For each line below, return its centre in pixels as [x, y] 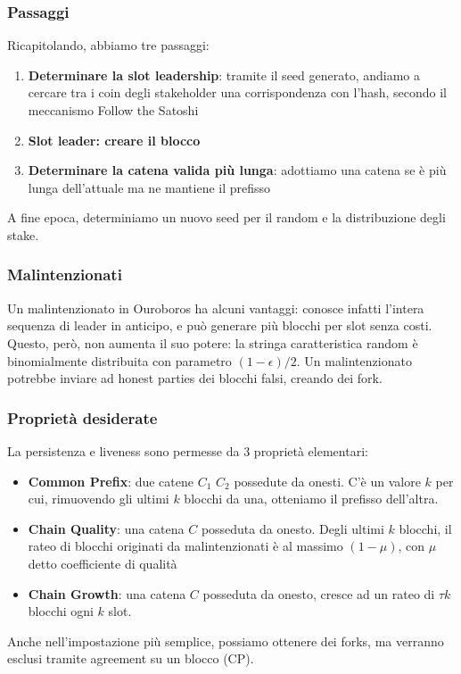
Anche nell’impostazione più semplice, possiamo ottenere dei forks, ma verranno [226, 641]
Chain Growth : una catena [107, 593]
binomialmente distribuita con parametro [119, 360]
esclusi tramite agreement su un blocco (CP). [131, 658]
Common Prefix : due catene [111, 481]
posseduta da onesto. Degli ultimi [292, 528]
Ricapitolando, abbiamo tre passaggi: [108, 45]
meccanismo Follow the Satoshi [113, 110]
